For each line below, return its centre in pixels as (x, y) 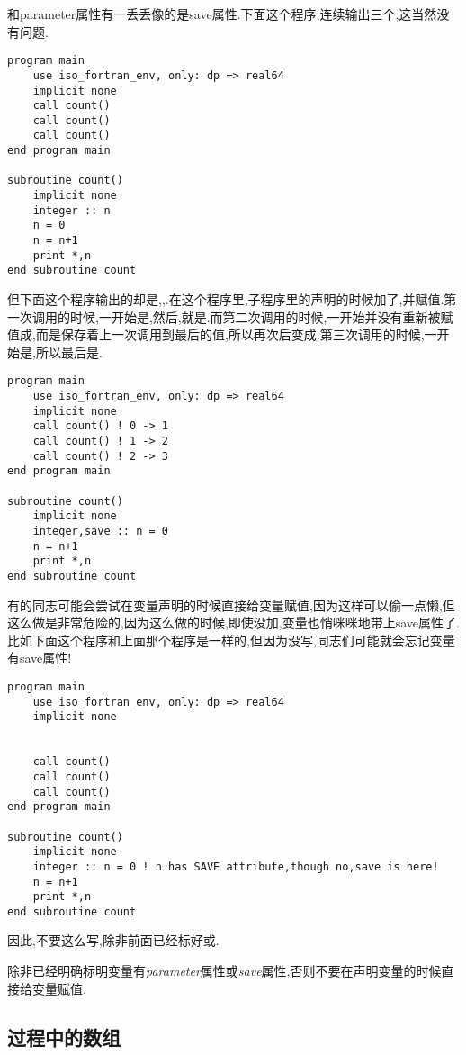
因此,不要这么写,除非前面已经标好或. (113, 940)
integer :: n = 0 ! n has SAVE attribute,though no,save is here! (236, 866)
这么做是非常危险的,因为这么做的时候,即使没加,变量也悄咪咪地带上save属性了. (233, 622)
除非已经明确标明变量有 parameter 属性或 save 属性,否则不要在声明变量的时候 (224, 971)
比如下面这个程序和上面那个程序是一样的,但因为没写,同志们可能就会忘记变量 (231, 640)
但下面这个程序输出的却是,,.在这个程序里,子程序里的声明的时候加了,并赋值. (226, 299)
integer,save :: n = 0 (100, 531)
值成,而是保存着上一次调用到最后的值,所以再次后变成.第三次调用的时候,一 (222, 334)
